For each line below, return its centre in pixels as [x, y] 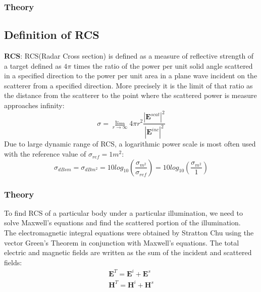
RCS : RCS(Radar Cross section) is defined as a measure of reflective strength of [129, 56]
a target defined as [33, 65]
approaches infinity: [34, 105]
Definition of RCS [52, 35]
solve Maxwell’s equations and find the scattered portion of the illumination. [122, 223]
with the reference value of [45, 154]
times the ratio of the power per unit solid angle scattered [163, 65]
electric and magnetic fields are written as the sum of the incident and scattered [128, 252]
